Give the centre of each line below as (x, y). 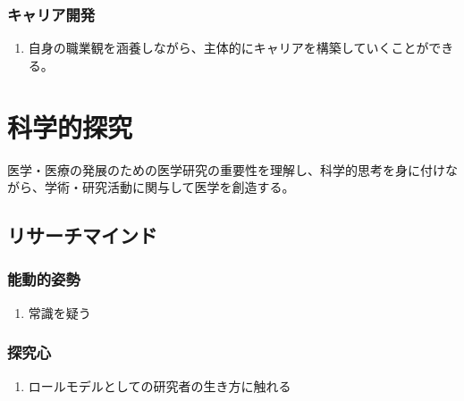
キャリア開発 (51, 14)
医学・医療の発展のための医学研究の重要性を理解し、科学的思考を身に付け (226, 169)
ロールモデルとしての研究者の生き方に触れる (160, 385)
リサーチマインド (82, 235)
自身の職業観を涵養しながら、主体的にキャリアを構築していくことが (228, 48)
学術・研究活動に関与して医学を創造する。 (169, 187)
